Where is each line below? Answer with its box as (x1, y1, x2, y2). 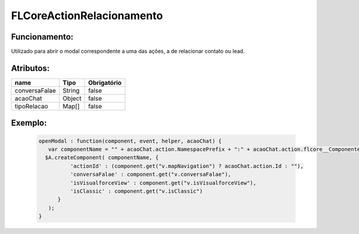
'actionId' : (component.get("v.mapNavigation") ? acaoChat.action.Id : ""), (69, 162, 304, 169)
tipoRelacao (14, 102, 48, 110)
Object (62, 94, 82, 102)
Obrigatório (87, 78, 122, 87)
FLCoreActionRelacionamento (11, 9, 163, 22)
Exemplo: (11, 118, 47, 128)
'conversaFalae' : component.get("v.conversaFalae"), (69, 171, 232, 178)
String (62, 86, 80, 95)
